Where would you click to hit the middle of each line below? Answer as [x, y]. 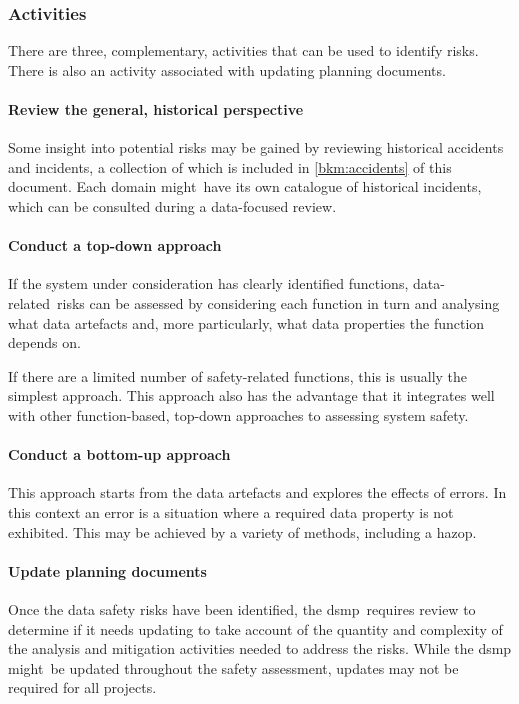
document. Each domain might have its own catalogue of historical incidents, [245, 186]
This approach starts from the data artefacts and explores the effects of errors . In [257, 492]
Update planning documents [107, 570]
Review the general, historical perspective [156, 109]
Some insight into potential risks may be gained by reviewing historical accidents [256, 147]
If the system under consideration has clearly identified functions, [208, 283]
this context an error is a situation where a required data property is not [231, 511]
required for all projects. [82, 687]
